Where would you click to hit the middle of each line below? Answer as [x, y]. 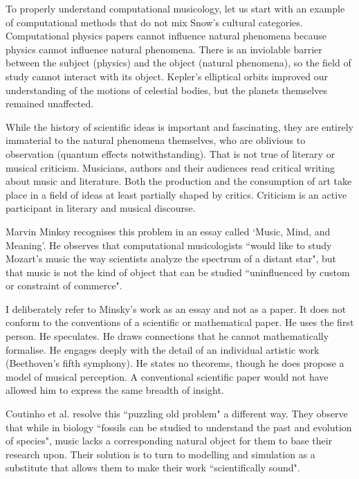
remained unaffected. [50, 103]
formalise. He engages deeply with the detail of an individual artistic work [163, 349]
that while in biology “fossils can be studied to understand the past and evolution [179, 427]
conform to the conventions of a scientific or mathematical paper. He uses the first [180, 322]
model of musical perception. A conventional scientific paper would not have [167, 376]
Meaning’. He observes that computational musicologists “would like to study [169, 245]
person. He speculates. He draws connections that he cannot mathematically [167, 336]
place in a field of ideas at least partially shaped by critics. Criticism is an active [176, 194]
